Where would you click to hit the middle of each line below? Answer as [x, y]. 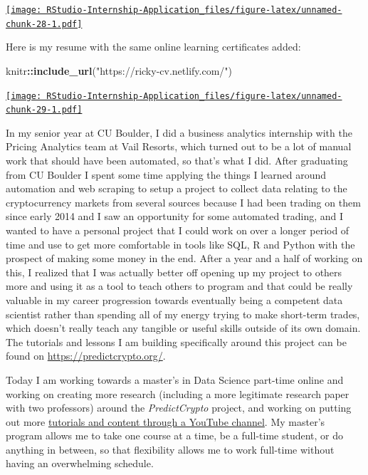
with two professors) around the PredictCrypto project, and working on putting [179, 408]
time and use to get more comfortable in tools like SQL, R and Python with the [180, 244]
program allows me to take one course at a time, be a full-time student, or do [174, 435]
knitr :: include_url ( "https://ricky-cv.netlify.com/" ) [119, 70]
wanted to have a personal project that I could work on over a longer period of [178, 230]
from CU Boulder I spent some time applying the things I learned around [166, 174]
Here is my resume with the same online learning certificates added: [153, 47]
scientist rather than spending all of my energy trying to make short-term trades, [183, 314]
